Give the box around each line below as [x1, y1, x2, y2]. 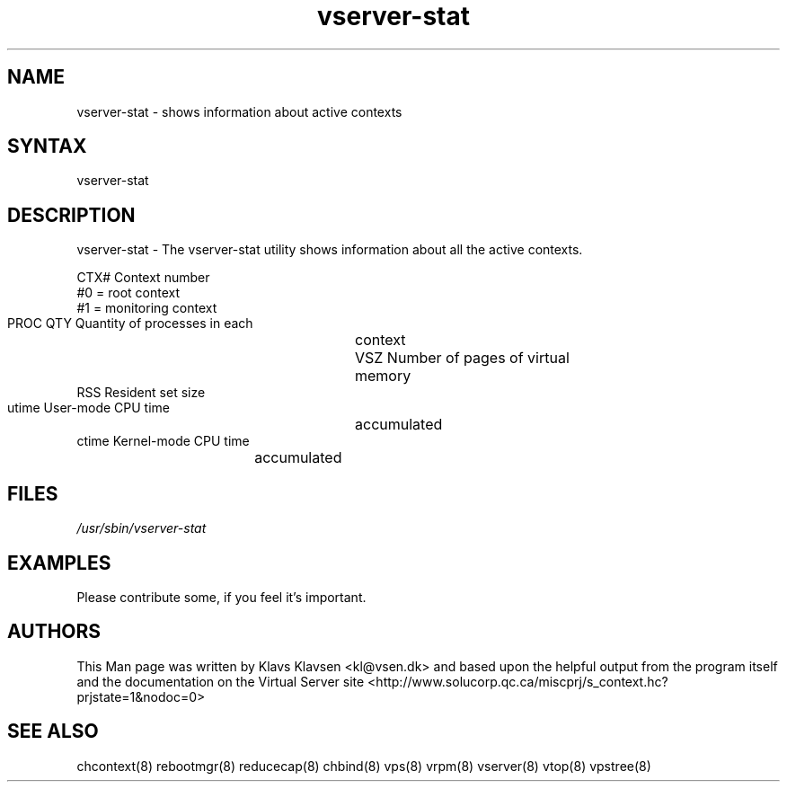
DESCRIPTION [7, 203, 136, 226]
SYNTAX [7, 135, 87, 158]
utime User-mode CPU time [7, 400, 170, 416]
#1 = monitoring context [76, 300, 217, 316]
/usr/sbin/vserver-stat [76, 520, 207, 536]
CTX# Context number [76, 270, 210, 286]
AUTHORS [7, 620, 102, 643]
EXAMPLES [7, 551, 111, 574]
